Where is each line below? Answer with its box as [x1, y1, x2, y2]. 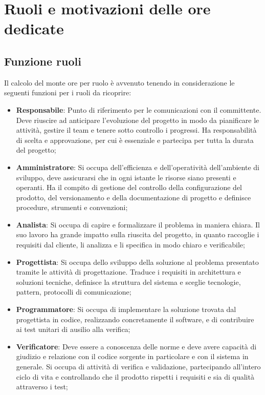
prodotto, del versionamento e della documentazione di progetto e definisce [16, 192, 251, 202]
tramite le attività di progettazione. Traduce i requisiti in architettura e [16, 266, 241, 277]
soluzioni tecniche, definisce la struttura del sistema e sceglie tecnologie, [16, 276, 241, 287]
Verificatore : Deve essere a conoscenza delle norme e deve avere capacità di [16, 341, 257, 351]
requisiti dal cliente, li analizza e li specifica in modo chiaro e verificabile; [16, 239, 245, 250]
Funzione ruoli [4, 53, 81, 69]
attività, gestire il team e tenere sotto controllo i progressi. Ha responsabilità [16, 124, 257, 135]
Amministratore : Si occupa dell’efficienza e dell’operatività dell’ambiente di [16, 161, 259, 172]
